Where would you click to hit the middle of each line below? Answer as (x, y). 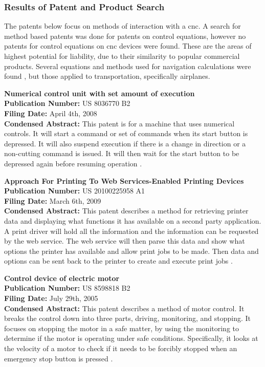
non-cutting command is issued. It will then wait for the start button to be (122, 153)
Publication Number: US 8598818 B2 (67, 288)
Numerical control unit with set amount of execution (100, 93)
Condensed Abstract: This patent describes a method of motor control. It (124, 308)
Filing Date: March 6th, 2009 (53, 200)
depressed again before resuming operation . (73, 163)
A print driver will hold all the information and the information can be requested (131, 231)
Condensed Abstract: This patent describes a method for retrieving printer (126, 211)
